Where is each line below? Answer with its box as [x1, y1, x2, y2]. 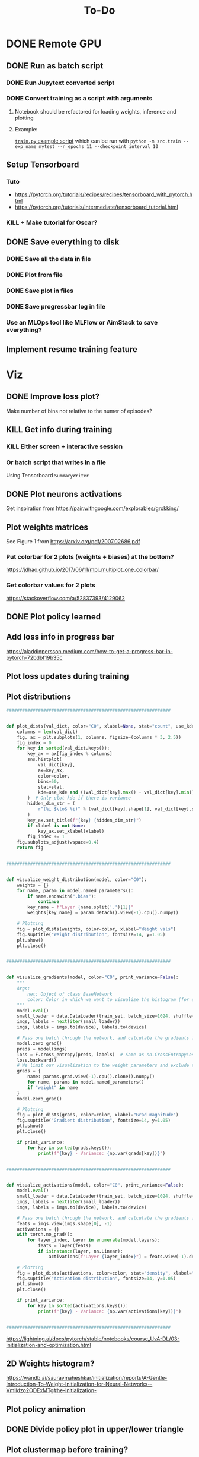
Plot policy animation [6, 1404, 86, 1414]
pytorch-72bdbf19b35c [6, 654, 63, 661]
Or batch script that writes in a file [6, 458, 107, 467]
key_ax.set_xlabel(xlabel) [37, 828, 105, 834]
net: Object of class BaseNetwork [27, 991, 113, 997]
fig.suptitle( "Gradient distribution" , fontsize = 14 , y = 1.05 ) [17, 1118, 171, 1124]
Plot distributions [6, 691, 71, 701]
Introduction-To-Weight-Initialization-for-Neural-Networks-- [6, 1380, 153, 1388]
